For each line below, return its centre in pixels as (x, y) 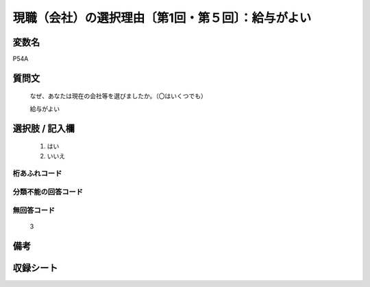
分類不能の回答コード (48, 192)
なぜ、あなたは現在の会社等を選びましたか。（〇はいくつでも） (118, 96)
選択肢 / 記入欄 (44, 128)
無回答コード (34, 210)
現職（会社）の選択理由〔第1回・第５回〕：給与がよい (162, 18)
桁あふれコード (37, 174)
